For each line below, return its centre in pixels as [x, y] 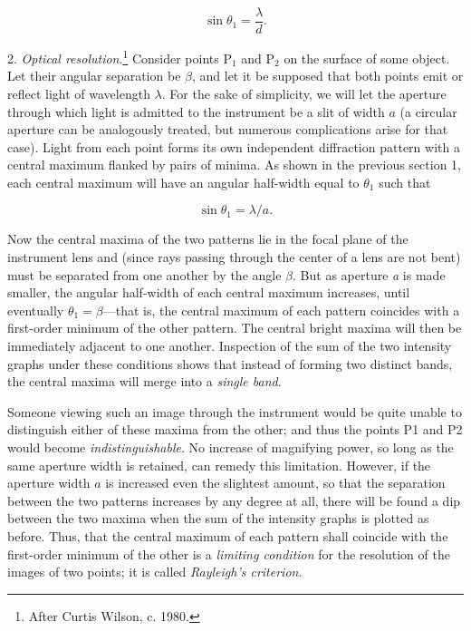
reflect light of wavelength [79, 93]
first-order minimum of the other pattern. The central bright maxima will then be [235, 328]
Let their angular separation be [94, 76]
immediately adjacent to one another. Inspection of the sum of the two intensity [230, 346]
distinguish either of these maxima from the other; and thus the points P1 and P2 [235, 429]
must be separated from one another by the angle [144, 274]
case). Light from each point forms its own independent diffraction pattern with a [234, 146]
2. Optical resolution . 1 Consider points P [120, 57]
